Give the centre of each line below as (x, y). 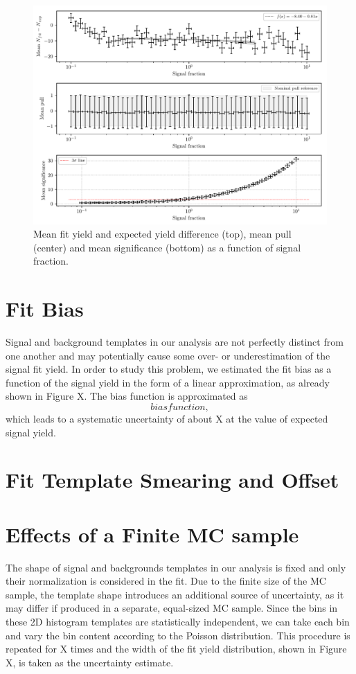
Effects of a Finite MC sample (152, 534)
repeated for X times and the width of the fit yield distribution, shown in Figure (176, 649)
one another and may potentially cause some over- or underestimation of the (168, 355)
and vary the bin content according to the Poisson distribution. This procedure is (178, 635)
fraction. (51, 261)
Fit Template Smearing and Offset (172, 480)
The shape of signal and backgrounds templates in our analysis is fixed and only (176, 567)
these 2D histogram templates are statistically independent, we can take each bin (178, 622)
